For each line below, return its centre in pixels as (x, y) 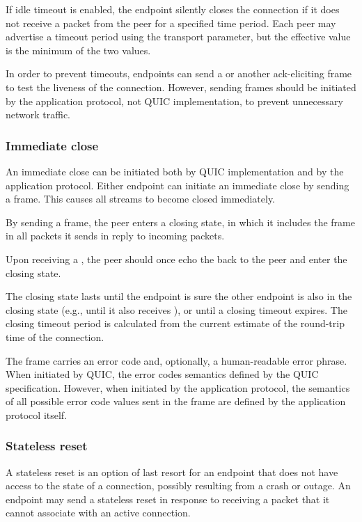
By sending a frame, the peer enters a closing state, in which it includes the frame (180, 222)
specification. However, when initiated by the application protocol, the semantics (178, 387)
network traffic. (38, 114)
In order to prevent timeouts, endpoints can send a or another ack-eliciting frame (179, 73)
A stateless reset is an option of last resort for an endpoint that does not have (172, 472)
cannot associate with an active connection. (98, 513)
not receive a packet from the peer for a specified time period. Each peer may (171, 23)
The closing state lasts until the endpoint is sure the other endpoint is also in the (179, 296)
